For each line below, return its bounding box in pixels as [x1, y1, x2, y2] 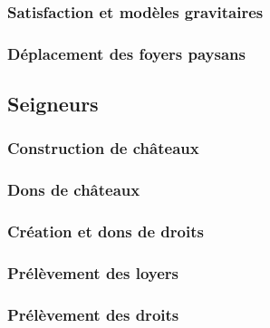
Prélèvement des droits [7, 303, 179, 325]
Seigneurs [7, 90, 99, 118]
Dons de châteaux [7, 178, 140, 201]
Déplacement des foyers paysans [7, 42, 246, 64]
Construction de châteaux [7, 137, 199, 159]
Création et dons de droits [7, 220, 204, 243]
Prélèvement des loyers [7, 261, 178, 284]
